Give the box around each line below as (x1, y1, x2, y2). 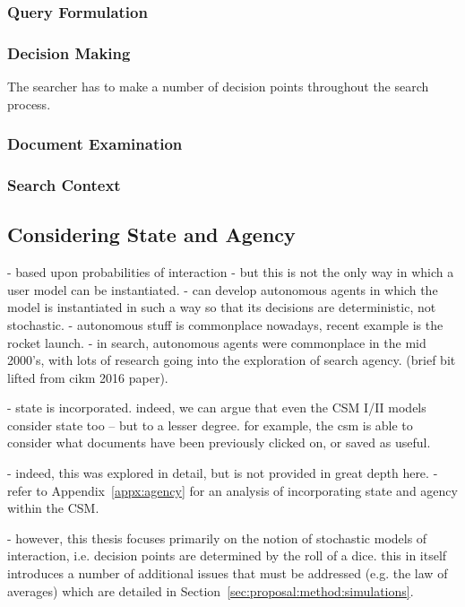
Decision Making (7, 41, 131, 64)
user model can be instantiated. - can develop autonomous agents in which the (7, 280, 438, 299)
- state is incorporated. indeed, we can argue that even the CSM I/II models (7, 398, 426, 417)
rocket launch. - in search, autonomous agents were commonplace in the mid (7, 333, 426, 351)
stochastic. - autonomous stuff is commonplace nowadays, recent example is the (7, 315, 443, 334)
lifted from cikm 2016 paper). (7, 368, 168, 386)
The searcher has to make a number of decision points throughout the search (7, 77, 429, 96)
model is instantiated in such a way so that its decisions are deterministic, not (7, 298, 436, 317)
